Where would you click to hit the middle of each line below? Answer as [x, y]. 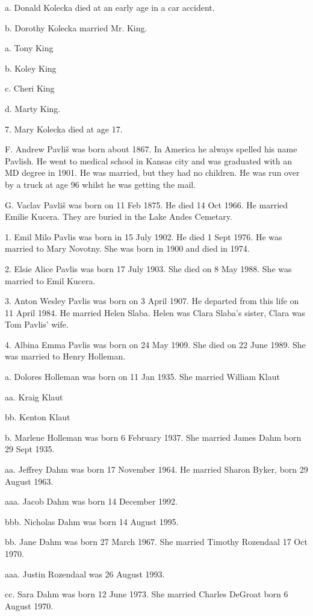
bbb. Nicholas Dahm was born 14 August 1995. [92, 521]
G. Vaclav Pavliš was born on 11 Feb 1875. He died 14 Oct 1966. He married [147, 204]
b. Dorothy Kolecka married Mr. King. [76, 27]
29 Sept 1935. [30, 449]
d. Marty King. [33, 108]
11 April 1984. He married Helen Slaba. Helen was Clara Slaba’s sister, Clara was [155, 312]
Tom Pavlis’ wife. [37, 324]
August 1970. [29, 605]
